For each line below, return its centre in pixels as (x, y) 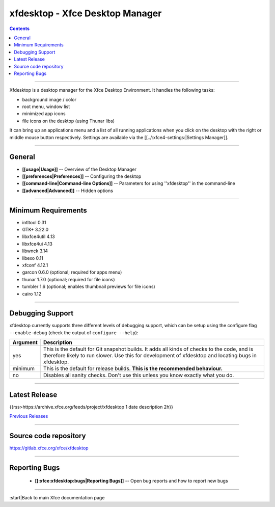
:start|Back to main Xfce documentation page (57, 497)
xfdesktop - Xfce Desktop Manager (86, 13)
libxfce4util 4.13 (39, 236)
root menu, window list (46, 106)
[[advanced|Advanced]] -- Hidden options (67, 191)
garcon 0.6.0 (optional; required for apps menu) (72, 272)
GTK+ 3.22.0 (35, 230)
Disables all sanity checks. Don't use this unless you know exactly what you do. (139, 376)
